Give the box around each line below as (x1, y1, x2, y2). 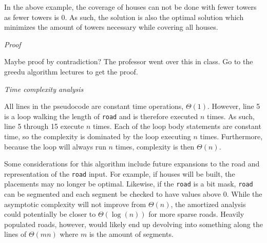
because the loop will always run (4, 141, 106, 152)
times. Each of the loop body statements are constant (92, 121, 261, 132)
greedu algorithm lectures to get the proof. (4, 66, 138, 77)
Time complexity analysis (4, 83, 84, 94)
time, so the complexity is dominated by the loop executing (4, 131, 191, 141)
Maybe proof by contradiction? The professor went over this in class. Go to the (4, 56, 253, 67)
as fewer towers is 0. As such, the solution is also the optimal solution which (4, 11, 244, 22)
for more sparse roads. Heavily (148, 209, 244, 219)
